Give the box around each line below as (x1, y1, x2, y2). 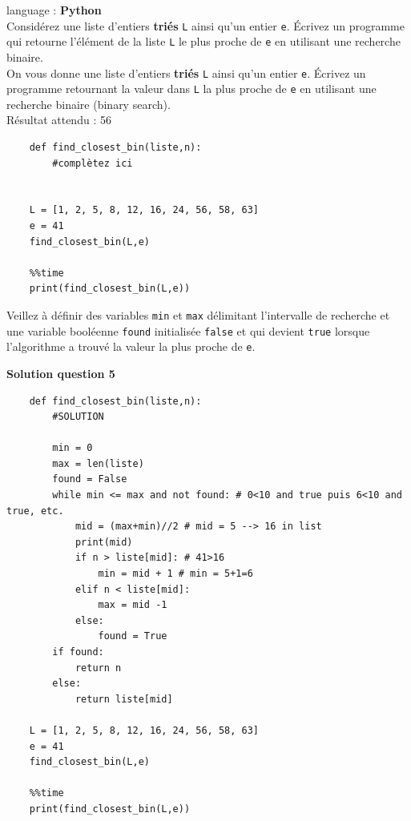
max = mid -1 (98, 599, 167, 611)
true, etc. (6, 505, 64, 517)
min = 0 (52, 442, 93, 454)
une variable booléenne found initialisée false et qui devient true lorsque (6, 322, 370, 339)
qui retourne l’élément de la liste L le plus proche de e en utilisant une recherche (6, 33, 401, 50)
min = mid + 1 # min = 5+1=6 (98, 568, 253, 580)
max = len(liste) (52, 457, 144, 469)
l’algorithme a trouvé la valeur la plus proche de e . (6, 338, 256, 355)
